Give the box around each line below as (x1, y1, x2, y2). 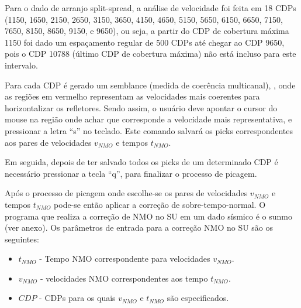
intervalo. (5, 59, 38, 71)
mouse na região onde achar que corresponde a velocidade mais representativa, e (5, 113, 292, 125)
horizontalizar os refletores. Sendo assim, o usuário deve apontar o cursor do (5, 101, 278, 114)
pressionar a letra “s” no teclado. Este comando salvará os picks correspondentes (5, 124, 293, 136)
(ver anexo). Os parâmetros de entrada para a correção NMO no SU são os (5, 221, 274, 234)
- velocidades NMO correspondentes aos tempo (40, 272, 208, 284)
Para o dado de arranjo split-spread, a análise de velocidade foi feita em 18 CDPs (5, 2, 296, 13)
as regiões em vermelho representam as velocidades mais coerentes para (5, 90, 260, 102)
